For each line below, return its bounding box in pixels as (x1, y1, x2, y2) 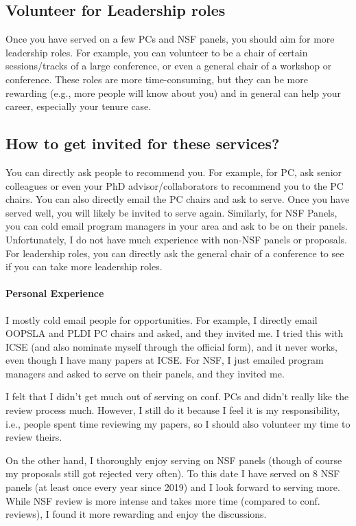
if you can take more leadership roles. (5, 259, 163, 274)
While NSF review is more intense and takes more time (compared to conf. (5, 493, 320, 507)
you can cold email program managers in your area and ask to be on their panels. (5, 219, 348, 233)
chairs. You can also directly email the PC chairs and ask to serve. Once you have (5, 192, 350, 206)
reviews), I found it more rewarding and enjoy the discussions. (5, 507, 267, 521)
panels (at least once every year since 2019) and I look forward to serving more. (5, 480, 340, 494)
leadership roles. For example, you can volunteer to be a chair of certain (5, 45, 308, 59)
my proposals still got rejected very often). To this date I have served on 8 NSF (5, 466, 340, 481)
